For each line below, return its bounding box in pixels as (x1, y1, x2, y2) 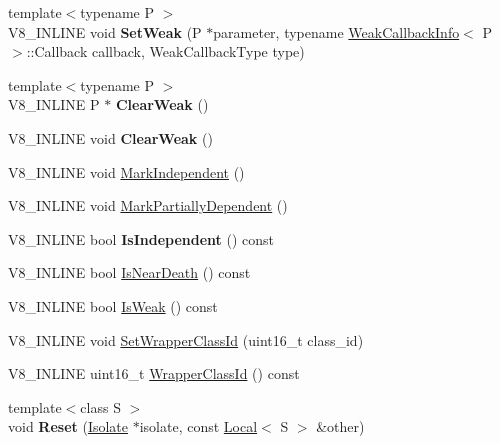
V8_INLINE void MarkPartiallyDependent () (8, 195, 288, 216)
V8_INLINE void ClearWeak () (8, 127, 213, 148)
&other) (316, 416, 365, 437)
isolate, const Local (139, 416, 258, 437)
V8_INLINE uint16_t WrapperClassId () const (8, 363, 300, 384)
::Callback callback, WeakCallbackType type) (26, 41, 305, 62)
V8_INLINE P (8, 94, 100, 115)
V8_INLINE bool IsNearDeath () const (8, 262, 251, 283)
